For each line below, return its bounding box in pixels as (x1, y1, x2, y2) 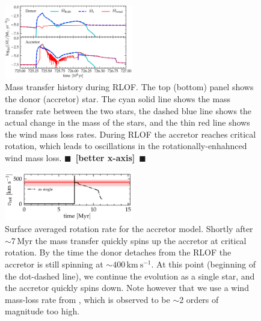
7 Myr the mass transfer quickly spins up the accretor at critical (11, 234, 247, 246)
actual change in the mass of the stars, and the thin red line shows (5, 116, 250, 129)
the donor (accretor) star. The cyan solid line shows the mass (5, 92, 231, 105)
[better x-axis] (75, 151, 135, 164)
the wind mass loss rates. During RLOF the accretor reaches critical (5, 127, 256, 140)
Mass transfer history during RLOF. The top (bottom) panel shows (5, 81, 254, 93)
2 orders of (179, 293, 219, 305)
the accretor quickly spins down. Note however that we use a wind (5, 281, 249, 294)
